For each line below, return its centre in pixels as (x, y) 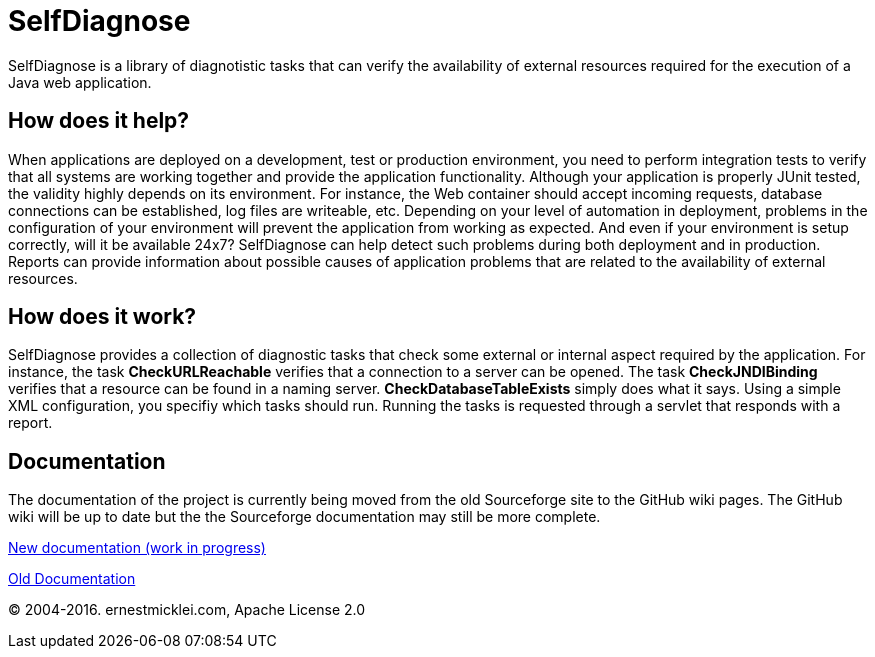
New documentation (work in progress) (137, 548)
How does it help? (99, 121)
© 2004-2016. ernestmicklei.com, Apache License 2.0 (187, 610)
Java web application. (80, 82)
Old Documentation (72, 579)
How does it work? (102, 317)
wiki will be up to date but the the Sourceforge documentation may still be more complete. (304, 517)
